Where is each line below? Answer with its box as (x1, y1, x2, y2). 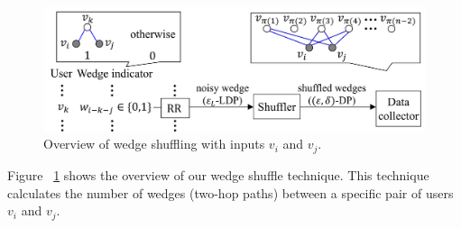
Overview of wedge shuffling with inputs (43, 134, 265, 153)
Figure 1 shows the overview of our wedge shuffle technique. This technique (7, 165, 429, 184)
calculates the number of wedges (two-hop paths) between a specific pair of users (7, 183, 454, 202)
